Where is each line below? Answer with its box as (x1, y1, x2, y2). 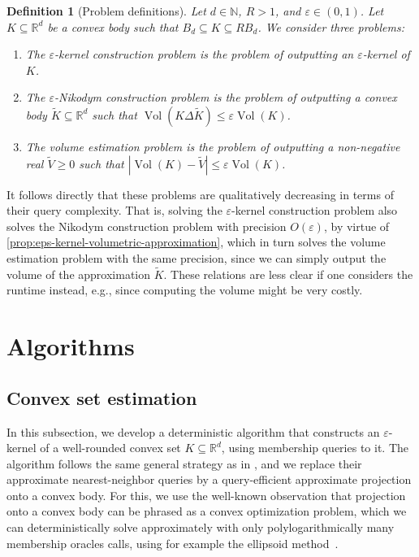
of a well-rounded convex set (40, 439, 181, 456)
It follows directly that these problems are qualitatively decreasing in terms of (6, 185, 394, 202)
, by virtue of (323, 217, 390, 234)
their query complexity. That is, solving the (6, 202, 222, 219)
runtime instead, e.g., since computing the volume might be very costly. (6, 281, 363, 298)
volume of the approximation (6, 265, 151, 282)
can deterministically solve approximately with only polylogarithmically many (6, 519, 395, 536)
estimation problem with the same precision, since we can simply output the (6, 249, 387, 266)
